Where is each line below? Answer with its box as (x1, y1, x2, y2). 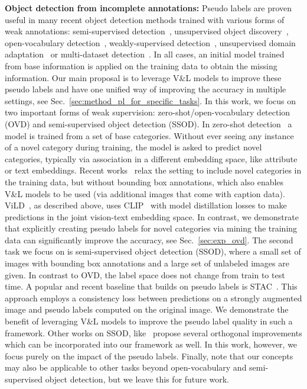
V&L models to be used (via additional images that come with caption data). (5, 187, 285, 200)
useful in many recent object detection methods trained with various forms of (5, 13, 285, 25)
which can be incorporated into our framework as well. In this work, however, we (5, 338, 298, 351)
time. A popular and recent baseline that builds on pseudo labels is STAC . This (5, 280, 298, 292)
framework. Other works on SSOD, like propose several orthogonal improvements (5, 326, 302, 339)
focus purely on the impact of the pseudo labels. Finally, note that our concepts (5, 349, 293, 362)
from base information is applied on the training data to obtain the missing (5, 59, 277, 72)
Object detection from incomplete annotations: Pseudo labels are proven (5, 2, 292, 14)
